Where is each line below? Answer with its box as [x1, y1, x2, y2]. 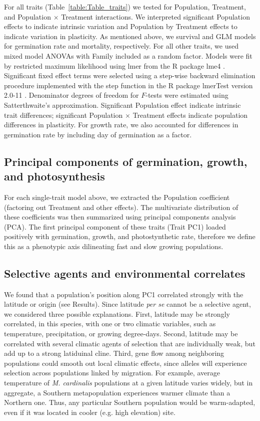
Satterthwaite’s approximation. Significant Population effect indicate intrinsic [4, 99, 241, 110]
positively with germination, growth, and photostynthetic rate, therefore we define [4, 231, 255, 242]
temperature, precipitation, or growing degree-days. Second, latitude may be [4, 328, 238, 339]
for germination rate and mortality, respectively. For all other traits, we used [4, 41, 238, 51]
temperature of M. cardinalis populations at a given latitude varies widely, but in [4, 377, 253, 388]
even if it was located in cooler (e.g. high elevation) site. [4, 406, 175, 417]
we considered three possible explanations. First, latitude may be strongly [4, 308, 230, 319]
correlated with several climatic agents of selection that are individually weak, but [4, 338, 255, 348]
